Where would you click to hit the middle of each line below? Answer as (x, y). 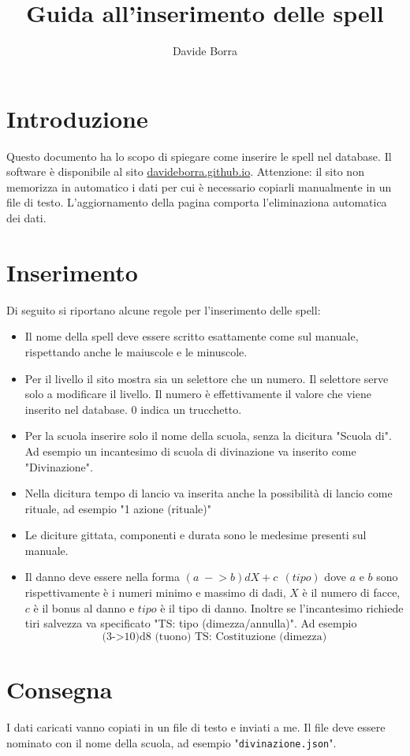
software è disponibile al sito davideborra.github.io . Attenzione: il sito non (185, 171)
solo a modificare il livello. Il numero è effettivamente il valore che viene (198, 394)
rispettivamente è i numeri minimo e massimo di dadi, (155, 592)
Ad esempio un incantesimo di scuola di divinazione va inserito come (190, 451)
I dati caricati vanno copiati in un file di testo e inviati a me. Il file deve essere (196, 726)
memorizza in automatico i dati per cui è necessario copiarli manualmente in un (199, 186)
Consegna (60, 689)
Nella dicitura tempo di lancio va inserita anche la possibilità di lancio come (209, 493)
